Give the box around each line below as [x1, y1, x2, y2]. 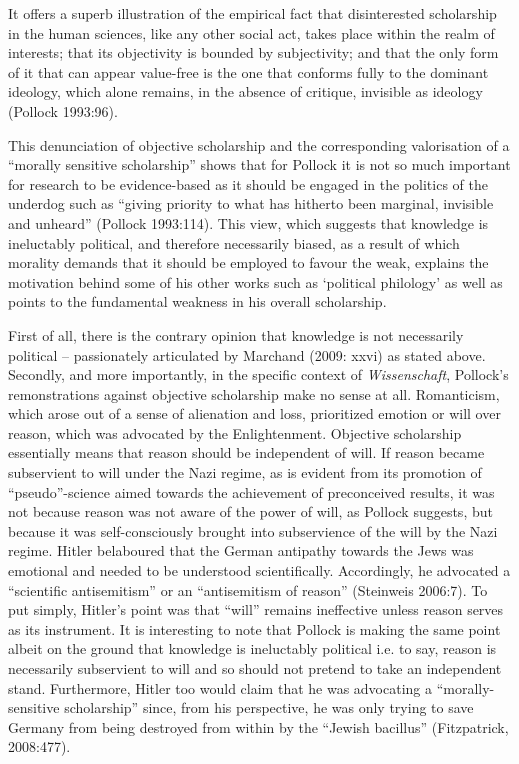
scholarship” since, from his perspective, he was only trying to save [64, 697, 474, 718]
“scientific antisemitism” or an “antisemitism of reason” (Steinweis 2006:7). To [8, 579, 488, 600]
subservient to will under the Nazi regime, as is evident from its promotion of [8, 462, 482, 483]
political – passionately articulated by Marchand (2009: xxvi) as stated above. [8, 344, 486, 365]
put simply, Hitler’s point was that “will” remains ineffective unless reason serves [8, 599, 504, 620]
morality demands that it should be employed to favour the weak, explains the [8, 252, 489, 273]
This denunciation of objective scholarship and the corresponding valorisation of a [8, 134, 510, 155]
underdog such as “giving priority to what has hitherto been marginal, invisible [8, 193, 494, 214]
